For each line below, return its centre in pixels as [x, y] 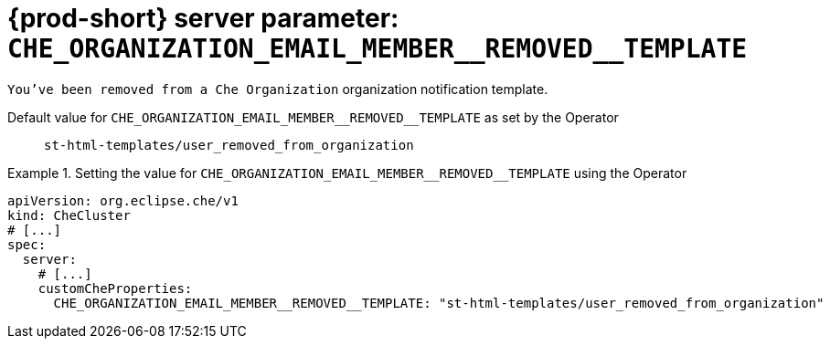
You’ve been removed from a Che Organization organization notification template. [278, 89]
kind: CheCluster [69, 215]
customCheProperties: [115, 288]
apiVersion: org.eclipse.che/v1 [123, 200]
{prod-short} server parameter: [203, 18]
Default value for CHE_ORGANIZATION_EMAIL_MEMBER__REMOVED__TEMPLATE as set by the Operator [313, 117]
